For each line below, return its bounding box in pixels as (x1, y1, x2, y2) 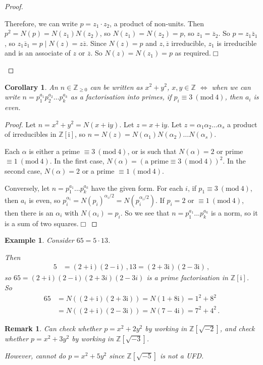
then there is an (5, 207, 54, 218)
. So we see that (120, 207, 170, 218)
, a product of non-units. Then (110, 18, 204, 28)
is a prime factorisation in (146, 272, 228, 283)
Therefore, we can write (5, 18, 78, 28)
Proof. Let (5, 119, 36, 129)
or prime (217, 145, 243, 156)
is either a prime (29, 145, 80, 156)
